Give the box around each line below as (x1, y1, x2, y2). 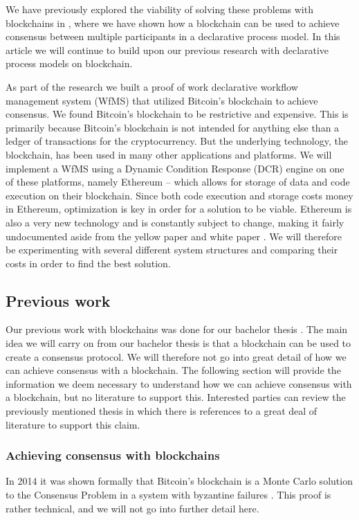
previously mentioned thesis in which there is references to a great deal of (6, 404, 317, 418)
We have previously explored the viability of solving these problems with (6, 2, 313, 16)
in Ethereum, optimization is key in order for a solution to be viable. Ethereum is (6, 201, 352, 216)
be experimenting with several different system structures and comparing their (6, 242, 338, 257)
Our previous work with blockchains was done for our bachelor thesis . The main (6, 322, 348, 337)
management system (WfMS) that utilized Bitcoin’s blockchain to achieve (6, 93, 318, 107)
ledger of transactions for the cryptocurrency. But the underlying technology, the (6, 134, 348, 148)
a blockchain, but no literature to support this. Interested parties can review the (6, 390, 346, 404)
